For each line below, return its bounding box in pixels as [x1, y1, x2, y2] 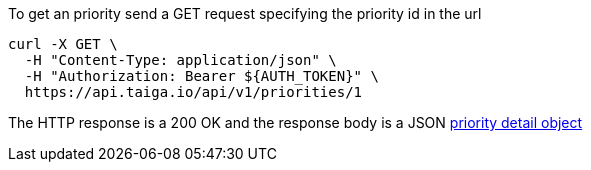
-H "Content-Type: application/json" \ [24, 52, 337, 68]
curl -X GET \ [8, 36, 118, 52]
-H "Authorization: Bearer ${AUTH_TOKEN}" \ [24, 68, 379, 84]
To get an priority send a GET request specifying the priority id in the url [8, 5, 482, 22]
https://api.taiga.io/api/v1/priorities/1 [24, 84, 363, 100]
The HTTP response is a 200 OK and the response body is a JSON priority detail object [8, 114, 583, 131]
